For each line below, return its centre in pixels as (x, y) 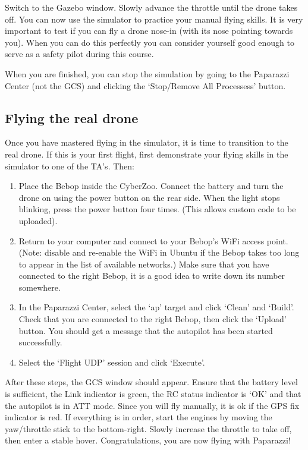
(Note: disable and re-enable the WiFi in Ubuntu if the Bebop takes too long (159, 252)
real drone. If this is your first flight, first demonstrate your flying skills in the (147, 154)
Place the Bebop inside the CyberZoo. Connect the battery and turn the (151, 186)
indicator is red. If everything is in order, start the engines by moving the (139, 417)
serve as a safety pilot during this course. (79, 54)
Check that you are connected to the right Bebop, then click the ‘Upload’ (153, 319)
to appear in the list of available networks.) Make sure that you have (144, 264)
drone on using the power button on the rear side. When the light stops (149, 197)
